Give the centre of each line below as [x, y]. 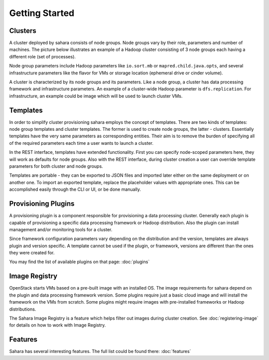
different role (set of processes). [42, 56]
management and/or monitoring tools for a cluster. [61, 229]
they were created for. [32, 253]
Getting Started [42, 13]
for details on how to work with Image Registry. [58, 325]
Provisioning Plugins [42, 204]
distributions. [23, 309]
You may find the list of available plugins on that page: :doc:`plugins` [79, 262]
